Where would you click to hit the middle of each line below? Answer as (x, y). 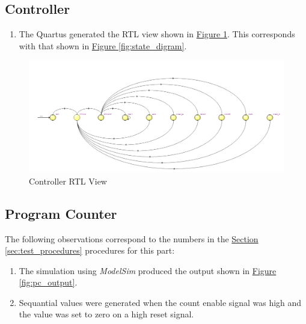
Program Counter (61, 213)
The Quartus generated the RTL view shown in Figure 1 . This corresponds (157, 34)
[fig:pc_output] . (48, 282)
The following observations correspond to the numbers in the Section (132, 238)
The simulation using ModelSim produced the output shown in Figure (148, 270)
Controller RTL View (68, 181)
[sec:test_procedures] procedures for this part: (90, 250)
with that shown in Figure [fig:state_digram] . (103, 45)
